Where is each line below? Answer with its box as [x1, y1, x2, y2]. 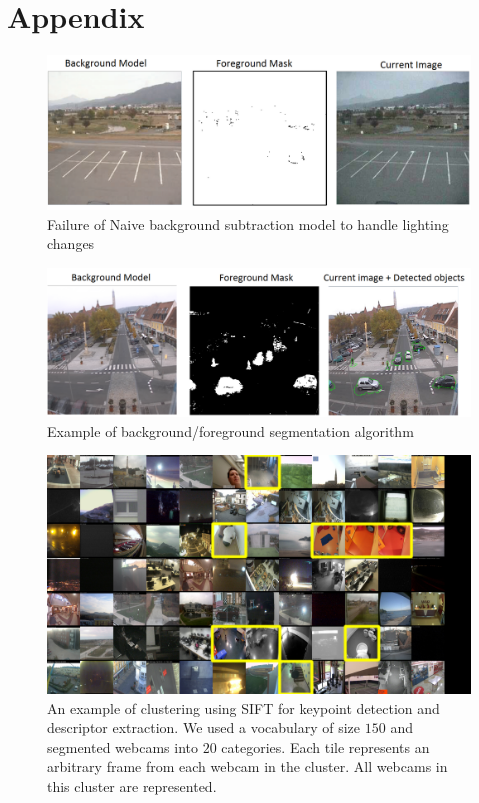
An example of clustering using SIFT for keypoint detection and [47, 697, 440, 718]
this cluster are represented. [47, 775, 217, 796]
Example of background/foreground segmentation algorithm [47, 420, 414, 441]
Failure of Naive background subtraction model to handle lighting [47, 213, 449, 234]
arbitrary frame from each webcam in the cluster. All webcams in [47, 756, 448, 777]
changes [47, 233, 95, 254]
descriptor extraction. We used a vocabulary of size [47, 717, 361, 738]
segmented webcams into [47, 736, 199, 757]
